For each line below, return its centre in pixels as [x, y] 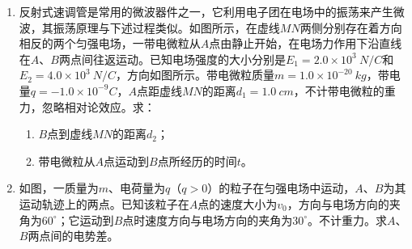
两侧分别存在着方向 [351, 27]
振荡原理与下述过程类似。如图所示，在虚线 [166, 27]
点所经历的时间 [197, 160]
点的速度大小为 [238, 203]
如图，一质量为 [59, 188]
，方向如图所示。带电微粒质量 [195, 75]
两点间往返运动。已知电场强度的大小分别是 [172, 59]
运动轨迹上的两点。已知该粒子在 [104, 203]
